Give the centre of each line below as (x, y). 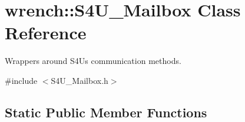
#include (21, 80)
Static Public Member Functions (106, 112)
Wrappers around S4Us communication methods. (93, 61)
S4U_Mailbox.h (80, 80)
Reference (46, 33)
